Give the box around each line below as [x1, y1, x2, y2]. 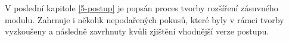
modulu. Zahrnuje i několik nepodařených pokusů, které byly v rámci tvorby [5, 13, 284, 26]
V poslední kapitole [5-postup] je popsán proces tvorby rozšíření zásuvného [5, 2, 278, 14]
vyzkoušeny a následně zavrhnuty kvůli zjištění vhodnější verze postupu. [5, 25, 269, 37]
